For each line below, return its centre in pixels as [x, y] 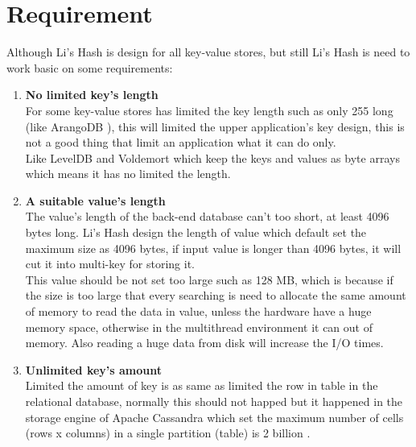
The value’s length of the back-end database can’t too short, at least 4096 [207, 216]
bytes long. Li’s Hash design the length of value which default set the [196, 232]
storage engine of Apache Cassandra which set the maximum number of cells [214, 417]
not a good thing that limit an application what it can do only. [181, 142]
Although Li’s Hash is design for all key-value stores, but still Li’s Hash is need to [208, 52]
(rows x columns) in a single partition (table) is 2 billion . [168, 433]
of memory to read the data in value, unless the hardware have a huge [198, 311]
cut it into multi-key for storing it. [110, 264]
